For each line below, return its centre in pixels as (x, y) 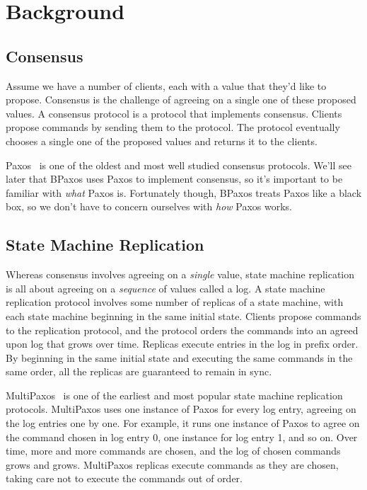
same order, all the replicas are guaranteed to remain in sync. (139, 371)
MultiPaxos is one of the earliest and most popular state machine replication (174, 395)
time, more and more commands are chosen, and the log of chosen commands (173, 451)
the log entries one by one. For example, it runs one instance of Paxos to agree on (183, 423)
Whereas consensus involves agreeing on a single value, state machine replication (180, 274)
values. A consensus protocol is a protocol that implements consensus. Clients (174, 113)
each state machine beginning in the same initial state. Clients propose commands (183, 315)
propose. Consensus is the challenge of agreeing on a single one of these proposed (181, 99)
